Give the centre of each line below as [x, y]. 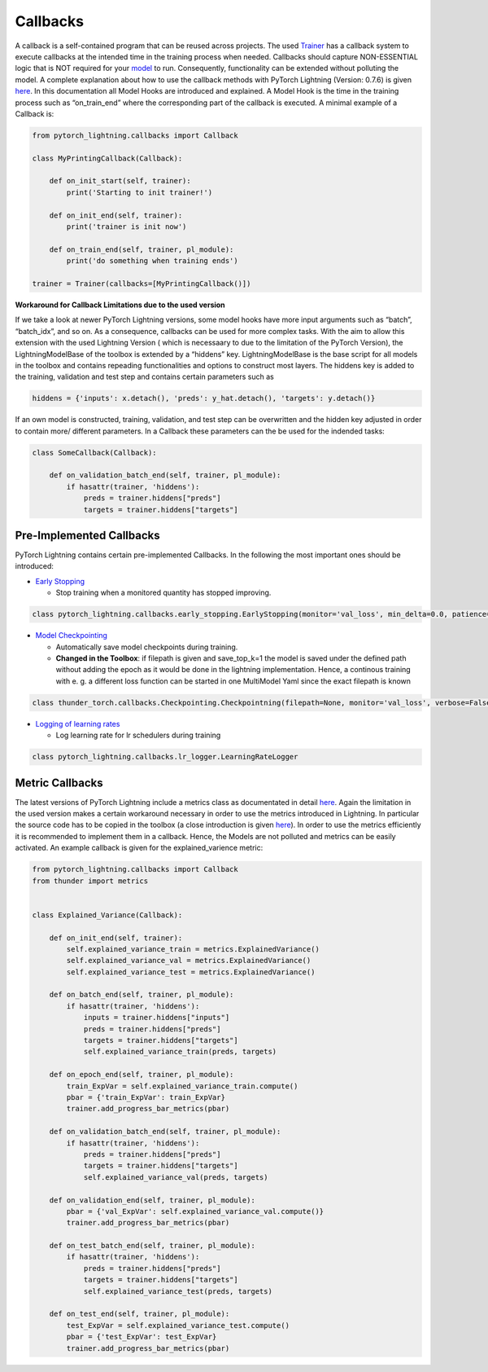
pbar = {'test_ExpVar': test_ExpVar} [142, 1337]
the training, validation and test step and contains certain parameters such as [144, 377]
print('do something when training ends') [152, 261]
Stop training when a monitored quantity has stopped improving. [163, 593]
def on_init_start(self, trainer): [120, 181]
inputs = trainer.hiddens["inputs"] [157, 1018]
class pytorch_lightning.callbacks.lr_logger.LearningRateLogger [165, 757]
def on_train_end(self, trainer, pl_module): [142, 249]
